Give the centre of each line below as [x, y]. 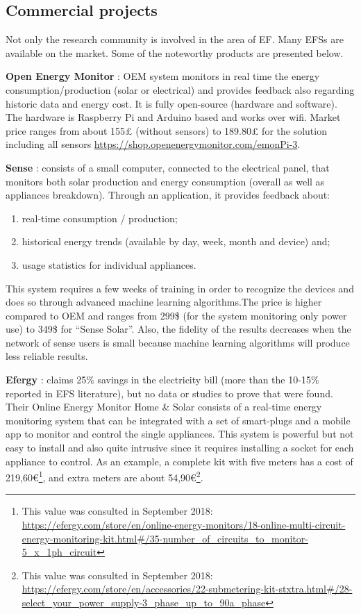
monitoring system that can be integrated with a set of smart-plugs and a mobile [178, 420]
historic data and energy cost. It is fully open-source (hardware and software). [171, 103]
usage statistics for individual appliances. [109, 264]
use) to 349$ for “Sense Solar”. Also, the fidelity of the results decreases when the [178, 329]
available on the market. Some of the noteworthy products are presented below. [175, 52]
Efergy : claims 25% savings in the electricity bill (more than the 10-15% [162, 380]
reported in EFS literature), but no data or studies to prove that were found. [169, 393]
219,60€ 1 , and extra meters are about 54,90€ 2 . [104, 476]
